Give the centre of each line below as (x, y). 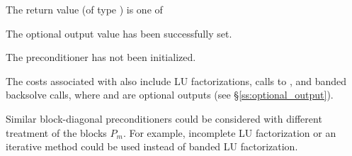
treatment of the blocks (56, 132)
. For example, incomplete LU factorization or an (229, 132)
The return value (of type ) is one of (84, 9)
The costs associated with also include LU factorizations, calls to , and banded (176, 80)
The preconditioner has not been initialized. (101, 57)
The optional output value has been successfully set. (119, 33)
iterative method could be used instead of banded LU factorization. (152, 146)
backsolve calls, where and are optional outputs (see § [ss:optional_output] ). (170, 95)
